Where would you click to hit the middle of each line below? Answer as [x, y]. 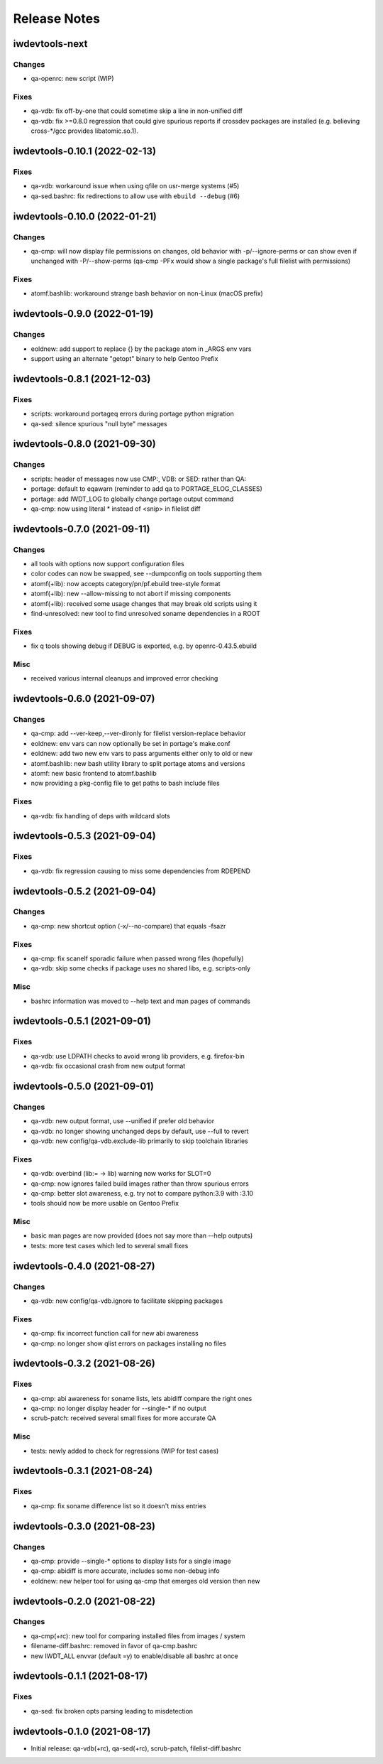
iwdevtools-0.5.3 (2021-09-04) [84, 836]
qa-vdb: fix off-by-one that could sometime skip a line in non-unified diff [137, 111]
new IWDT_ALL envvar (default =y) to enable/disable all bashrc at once [134, 1656]
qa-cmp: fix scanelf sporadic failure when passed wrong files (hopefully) [137, 958]
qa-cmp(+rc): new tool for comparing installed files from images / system [138, 1636]
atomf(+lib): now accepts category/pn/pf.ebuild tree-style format [126, 583]
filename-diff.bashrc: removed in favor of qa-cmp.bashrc [114, 1646]
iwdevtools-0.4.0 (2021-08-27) [84, 1266]
